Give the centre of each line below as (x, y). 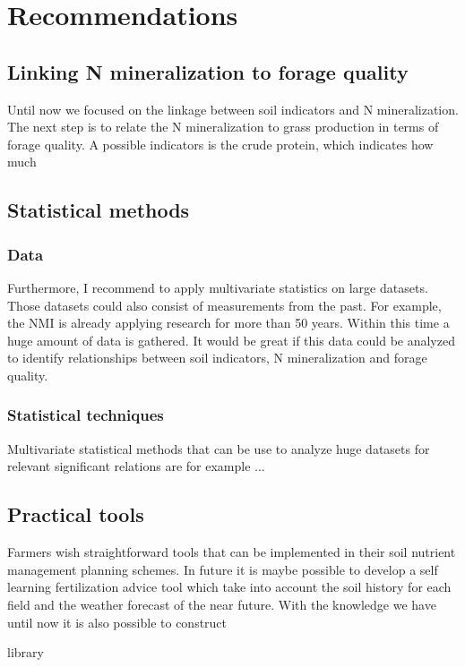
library (26, 652)
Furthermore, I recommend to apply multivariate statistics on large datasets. (218, 287)
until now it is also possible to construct (117, 622)
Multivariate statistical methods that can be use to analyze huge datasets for (219, 448)
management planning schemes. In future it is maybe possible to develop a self (223, 569)
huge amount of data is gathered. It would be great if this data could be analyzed (231, 340)
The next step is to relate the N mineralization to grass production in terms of (223, 127)
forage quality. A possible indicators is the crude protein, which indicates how (220, 144)
